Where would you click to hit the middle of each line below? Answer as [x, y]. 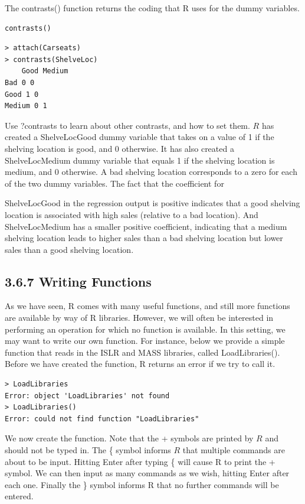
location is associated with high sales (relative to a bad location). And [132, 214]
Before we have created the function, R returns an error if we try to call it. [140, 364]
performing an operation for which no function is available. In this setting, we [145, 329]
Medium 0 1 [26, 106]
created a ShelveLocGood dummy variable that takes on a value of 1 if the [140, 137]
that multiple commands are [234, 450]
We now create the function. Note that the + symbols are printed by [129, 438]
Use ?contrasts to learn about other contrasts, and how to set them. [127, 125]
